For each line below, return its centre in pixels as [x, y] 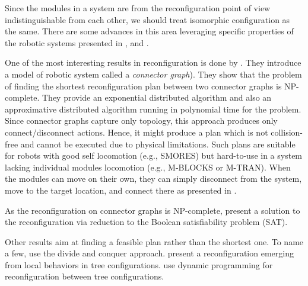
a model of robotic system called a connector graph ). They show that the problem [153, 74]
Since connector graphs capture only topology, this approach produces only [141, 120]
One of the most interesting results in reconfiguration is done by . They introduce [153, 62]
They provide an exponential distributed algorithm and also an [157, 97]
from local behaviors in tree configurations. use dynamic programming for [139, 264]
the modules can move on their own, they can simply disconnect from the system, [153, 179]
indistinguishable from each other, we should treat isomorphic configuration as [147, 19]
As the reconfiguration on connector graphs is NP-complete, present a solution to [153, 210]
